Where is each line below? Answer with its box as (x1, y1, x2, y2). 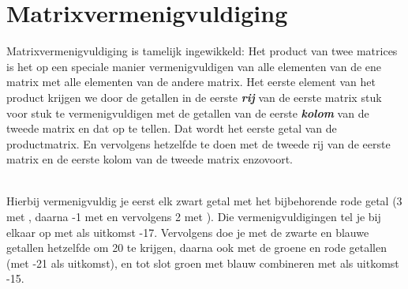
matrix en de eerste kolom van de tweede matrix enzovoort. (6, 151, 294, 167)
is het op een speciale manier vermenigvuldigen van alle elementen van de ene (6, 58, 382, 74)
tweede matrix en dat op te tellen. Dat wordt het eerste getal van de (6, 120, 337, 137)
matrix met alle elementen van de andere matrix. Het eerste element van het (6, 73, 376, 90)
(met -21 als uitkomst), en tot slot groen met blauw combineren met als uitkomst (6, 254, 399, 271)
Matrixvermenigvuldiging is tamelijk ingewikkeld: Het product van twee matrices (6, 43, 398, 59)
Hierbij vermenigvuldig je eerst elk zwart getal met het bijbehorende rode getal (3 (6, 193, 402, 209)
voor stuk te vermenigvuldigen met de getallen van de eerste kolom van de (6, 104, 369, 121)
